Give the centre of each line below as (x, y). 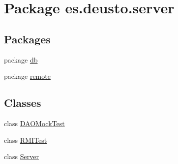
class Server (22, 156)
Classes (23, 103)
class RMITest (26, 140)
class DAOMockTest (34, 123)
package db (21, 59)
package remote (27, 76)
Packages (27, 39)
